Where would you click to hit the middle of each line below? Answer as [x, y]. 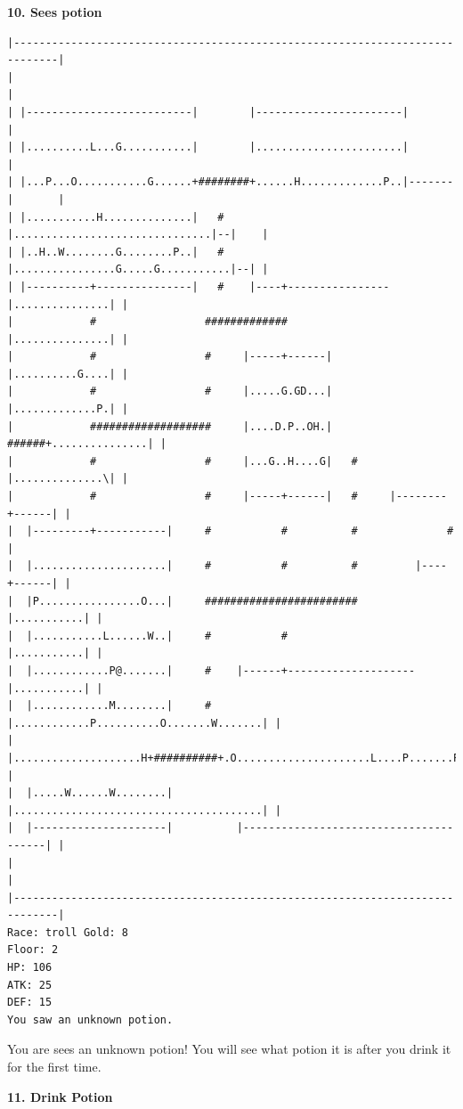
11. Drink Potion [60, 1096]
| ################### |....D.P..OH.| [170, 426]
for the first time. [54, 1067]
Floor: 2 [33, 950]
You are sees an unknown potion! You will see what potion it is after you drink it [229, 1049]
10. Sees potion [55, 12]
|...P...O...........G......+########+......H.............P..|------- [237, 182]
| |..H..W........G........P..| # [116, 252]
